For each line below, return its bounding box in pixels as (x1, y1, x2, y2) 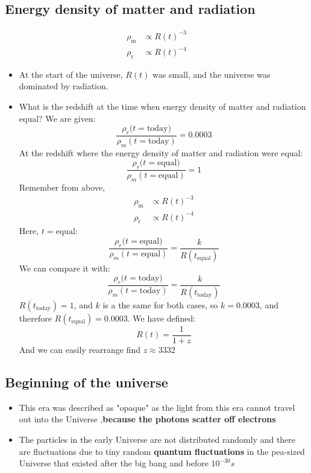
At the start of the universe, (19, 68, 123, 80)
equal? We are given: (19, 112, 96, 124)
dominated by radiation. (19, 80, 108, 92)
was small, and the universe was (152, 68, 271, 80)
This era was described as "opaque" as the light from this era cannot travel (19, 401, 295, 413)
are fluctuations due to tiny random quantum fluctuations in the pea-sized (19, 445, 305, 457)
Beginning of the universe (5, 372, 168, 391)
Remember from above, (19, 181, 105, 194)
